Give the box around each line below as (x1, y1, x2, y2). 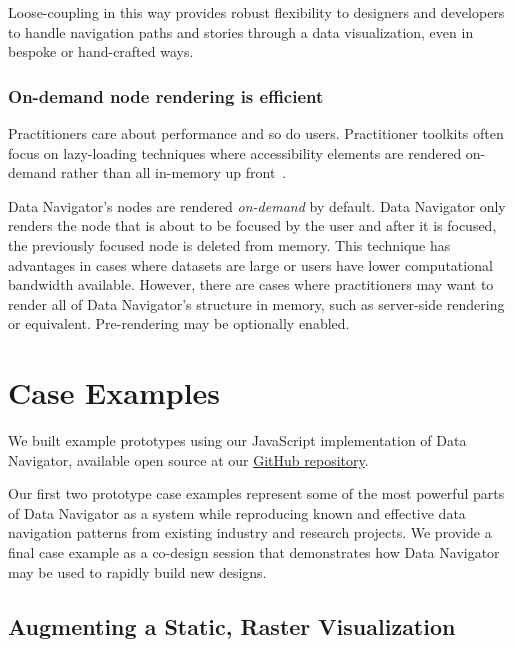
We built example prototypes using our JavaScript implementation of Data (8, 430, 467, 451)
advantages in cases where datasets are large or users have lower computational (8, 254, 493, 275)
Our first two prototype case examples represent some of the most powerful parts (8, 483, 505, 504)
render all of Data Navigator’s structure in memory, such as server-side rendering (8, 293, 505, 314)
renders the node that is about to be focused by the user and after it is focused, (8, 215, 497, 236)
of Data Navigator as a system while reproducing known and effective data (8, 502, 466, 523)
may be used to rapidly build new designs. (8, 561, 267, 582)
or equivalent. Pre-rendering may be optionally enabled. (8, 313, 350, 334)
